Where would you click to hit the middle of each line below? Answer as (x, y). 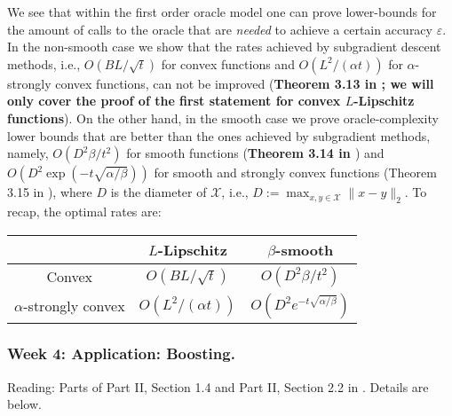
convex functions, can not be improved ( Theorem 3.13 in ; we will (245, 83)
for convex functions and (228, 63)
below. (24, 404)
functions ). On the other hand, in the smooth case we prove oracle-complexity (223, 118)
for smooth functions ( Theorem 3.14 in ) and (255, 153)
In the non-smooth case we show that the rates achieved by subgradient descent (224, 47)
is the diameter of (159, 192)
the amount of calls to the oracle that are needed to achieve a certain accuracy (220, 29)
